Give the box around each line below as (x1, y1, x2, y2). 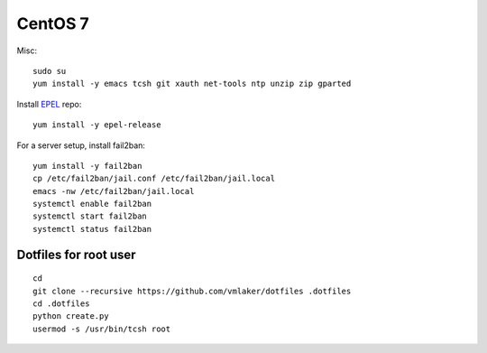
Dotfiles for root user (16, 246, 136, 262)
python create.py (32, 311, 109, 321)
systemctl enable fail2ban (32, 199, 152, 209)
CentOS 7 (16, 14, 89, 33)
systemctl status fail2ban (32, 224, 152, 234)
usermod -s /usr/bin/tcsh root (32, 323, 171, 334)
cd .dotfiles (32, 299, 90, 309)
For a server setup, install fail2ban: (16, 140, 146, 151)
